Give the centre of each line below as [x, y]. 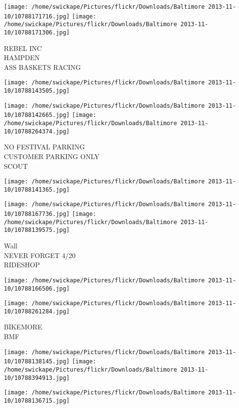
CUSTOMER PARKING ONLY [52, 156]
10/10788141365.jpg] [37, 189]
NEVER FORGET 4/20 [40, 255]
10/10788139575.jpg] [37, 230]
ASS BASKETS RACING [42, 67]
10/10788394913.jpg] [37, 378]
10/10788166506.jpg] [37, 288]
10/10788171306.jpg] [37, 32]
